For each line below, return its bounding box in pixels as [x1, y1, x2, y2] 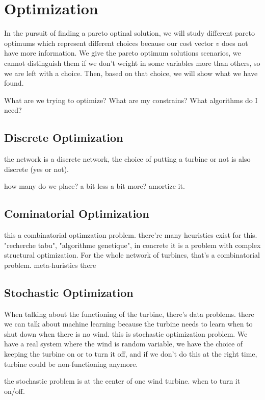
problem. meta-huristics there [4, 259, 96, 270]
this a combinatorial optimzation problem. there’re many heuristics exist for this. [4, 230, 257, 240]
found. [4, 78, 24, 88]
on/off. [4, 385, 25, 396]
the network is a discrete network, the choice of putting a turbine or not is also [4, 154, 251, 164]
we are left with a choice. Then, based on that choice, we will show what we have [4, 67, 258, 78]
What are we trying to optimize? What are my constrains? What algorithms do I [4, 94, 258, 105]
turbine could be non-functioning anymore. [4, 358, 138, 369]
